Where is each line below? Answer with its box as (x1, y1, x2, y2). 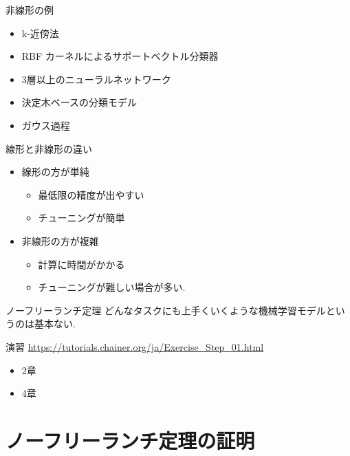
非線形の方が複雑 (21, 233, 99, 248)
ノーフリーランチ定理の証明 (6, 426, 255, 454)
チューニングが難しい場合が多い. (38, 280, 186, 294)
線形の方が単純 (21, 164, 89, 179)
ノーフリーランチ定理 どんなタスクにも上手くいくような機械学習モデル (6, 303, 326, 317)
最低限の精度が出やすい (38, 187, 144, 202)
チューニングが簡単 (38, 210, 125, 225)
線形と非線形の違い (6, 141, 92, 155)
